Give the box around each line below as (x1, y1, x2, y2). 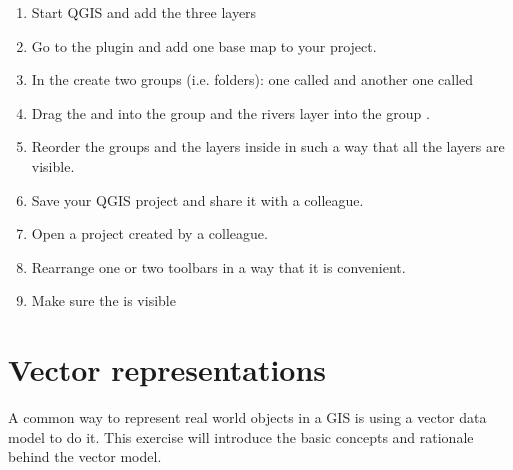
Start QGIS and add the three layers (31, 2, 257, 22)
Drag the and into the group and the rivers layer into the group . (31, 102, 430, 123)
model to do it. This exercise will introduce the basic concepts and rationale (8, 426, 474, 447)
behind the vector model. (8, 446, 162, 467)
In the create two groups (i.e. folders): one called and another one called (31, 69, 474, 90)
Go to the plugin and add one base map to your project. (31, 35, 377, 56)
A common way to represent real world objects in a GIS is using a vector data (8, 407, 487, 428)
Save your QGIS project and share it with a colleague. (31, 189, 364, 210)
